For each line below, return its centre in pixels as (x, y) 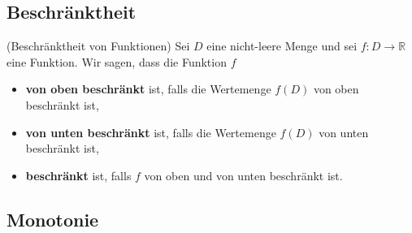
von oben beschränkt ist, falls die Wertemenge (148, 89)
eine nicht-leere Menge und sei (282, 46)
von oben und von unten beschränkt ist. (243, 175)
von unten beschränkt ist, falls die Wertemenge (151, 132)
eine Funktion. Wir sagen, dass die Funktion (117, 61)
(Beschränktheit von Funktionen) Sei (98, 46)
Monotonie (53, 219)
